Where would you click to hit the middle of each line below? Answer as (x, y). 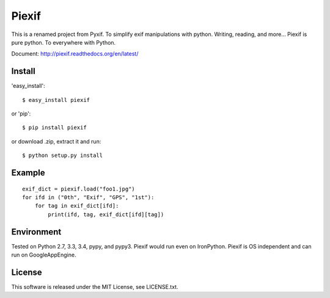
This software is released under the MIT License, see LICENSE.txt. (95, 286)
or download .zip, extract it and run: (56, 141)
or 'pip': (21, 114)
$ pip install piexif (54, 128)
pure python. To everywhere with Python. (64, 42)
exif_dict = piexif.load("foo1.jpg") (79, 189)
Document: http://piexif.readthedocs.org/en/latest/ (75, 54)
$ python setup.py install (63, 155)
